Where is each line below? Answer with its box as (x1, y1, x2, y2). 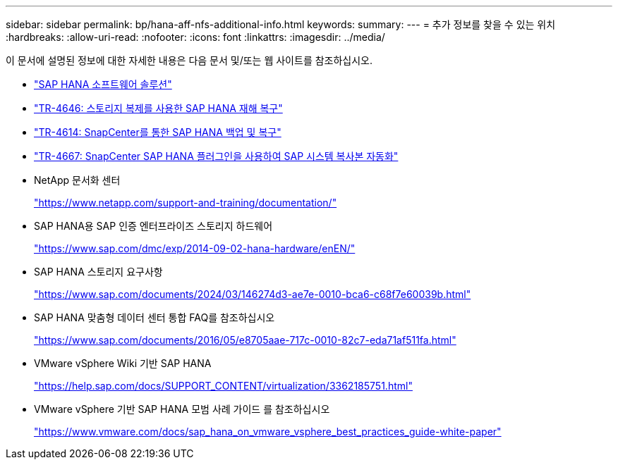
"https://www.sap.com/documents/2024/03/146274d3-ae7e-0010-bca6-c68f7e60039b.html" (34, 288, 471, 300)
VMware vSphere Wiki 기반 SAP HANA (34, 357, 212, 369)
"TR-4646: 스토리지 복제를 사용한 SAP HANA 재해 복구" (34, 102, 283, 114)
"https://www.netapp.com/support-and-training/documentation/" (34, 197, 337, 209)
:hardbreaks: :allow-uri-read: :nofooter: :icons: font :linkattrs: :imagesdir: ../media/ (6, 31, 385, 43)
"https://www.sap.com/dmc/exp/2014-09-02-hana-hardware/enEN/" (34, 242, 356, 254)
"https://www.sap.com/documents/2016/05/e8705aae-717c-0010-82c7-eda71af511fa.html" (34, 334, 456, 346)
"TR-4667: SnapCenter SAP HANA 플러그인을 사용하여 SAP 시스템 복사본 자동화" (34, 150, 399, 162)
